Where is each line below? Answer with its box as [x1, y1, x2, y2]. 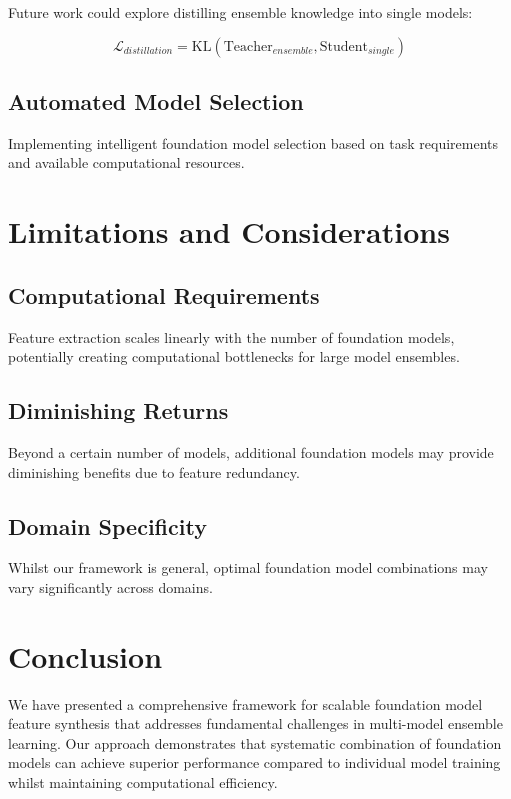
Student [319, 39, 368, 54]
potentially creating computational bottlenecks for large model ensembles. [8, 346, 460, 367]
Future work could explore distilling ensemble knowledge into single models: [8, 2, 473, 22]
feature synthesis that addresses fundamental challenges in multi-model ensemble [8, 713, 503, 734]
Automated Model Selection [8, 85, 304, 116]
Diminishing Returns [8, 395, 229, 426]
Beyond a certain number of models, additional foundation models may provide [8, 441, 494, 462]
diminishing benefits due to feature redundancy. [8, 461, 300, 482]
